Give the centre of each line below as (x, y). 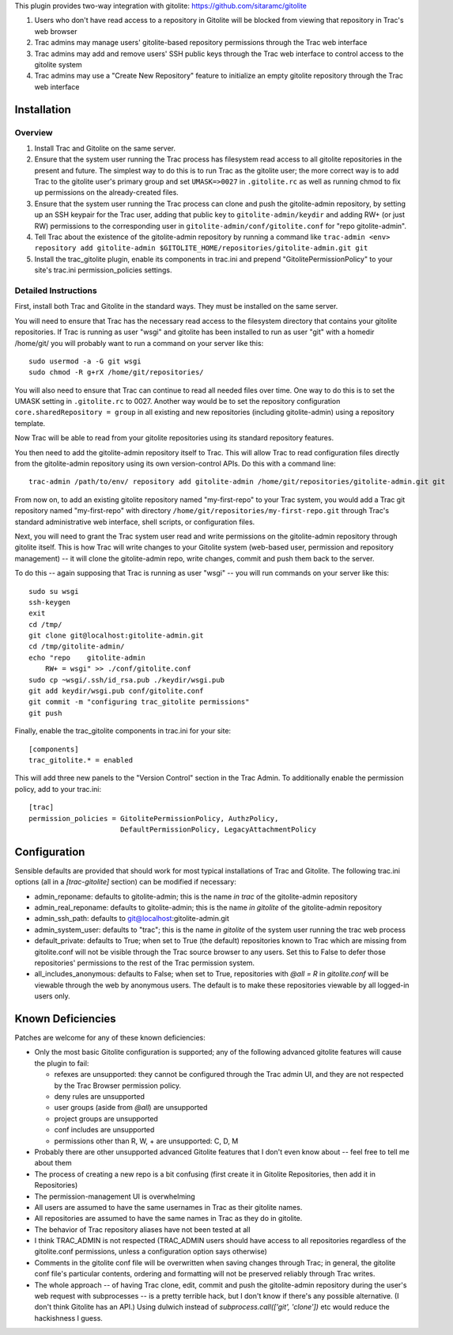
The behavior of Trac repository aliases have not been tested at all (142, 1229)
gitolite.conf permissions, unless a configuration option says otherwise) (151, 1252)
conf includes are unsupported (104, 1130)
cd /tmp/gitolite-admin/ (77, 647)
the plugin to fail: (62, 1063)
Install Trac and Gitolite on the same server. (105, 148)
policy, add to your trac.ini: (58, 789)
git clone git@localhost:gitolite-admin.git (117, 636)
